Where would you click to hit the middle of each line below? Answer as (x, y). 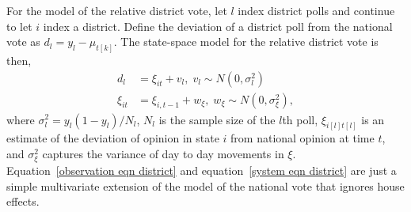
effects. (23, 201)
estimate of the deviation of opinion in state (113, 138)
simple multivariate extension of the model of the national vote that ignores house (205, 185)
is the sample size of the (217, 119)
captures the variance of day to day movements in (163, 153)
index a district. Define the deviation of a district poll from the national (218, 26)
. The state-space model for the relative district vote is (246, 42)
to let (19, 26)
